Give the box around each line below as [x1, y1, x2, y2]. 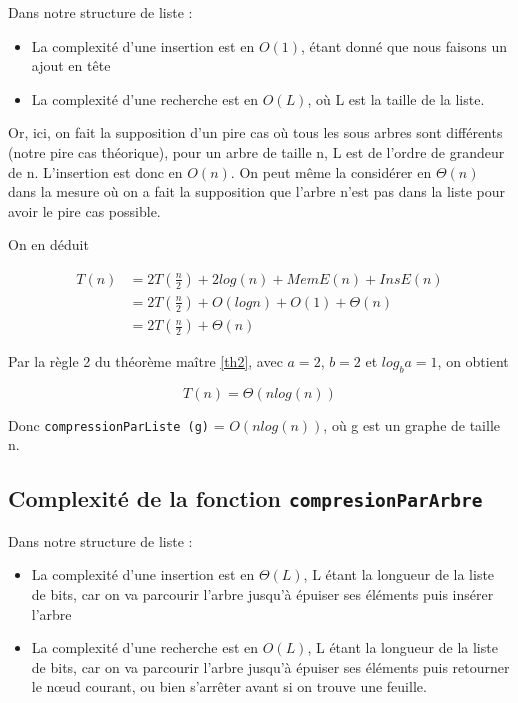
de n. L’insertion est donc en [8, 161, 183, 182]
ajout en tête [31, 55, 111, 76]
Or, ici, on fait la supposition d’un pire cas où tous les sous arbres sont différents [8, 122, 503, 143]
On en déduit [8, 234, 89, 255]
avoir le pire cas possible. [8, 200, 161, 221]
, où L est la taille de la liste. [307, 88, 485, 109]
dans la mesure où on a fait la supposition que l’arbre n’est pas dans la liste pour [8, 181, 506, 202]
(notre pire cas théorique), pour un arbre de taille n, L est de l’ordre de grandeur [8, 141, 505, 162]
